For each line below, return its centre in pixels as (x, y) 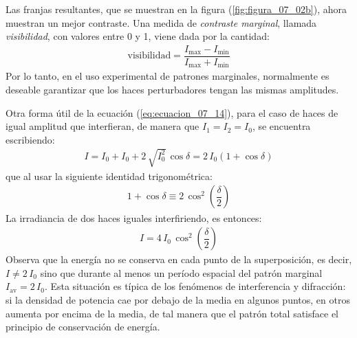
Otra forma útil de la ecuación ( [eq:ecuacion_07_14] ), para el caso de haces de (172, 112)
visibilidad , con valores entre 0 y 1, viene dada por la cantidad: (138, 36)
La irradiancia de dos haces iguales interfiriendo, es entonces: (134, 217)
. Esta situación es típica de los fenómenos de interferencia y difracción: (195, 286)
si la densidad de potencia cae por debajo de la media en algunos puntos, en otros (178, 299)
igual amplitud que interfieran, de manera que (102, 126)
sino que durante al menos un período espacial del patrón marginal (181, 272)
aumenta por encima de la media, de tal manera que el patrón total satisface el (172, 313)
